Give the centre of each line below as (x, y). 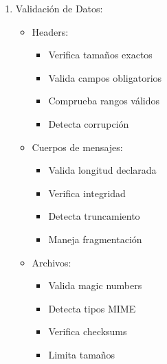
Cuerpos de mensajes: (77, 147)
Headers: (50, 31)
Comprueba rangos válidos (104, 101)
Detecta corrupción (89, 123)
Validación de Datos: (59, 8)
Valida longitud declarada (102, 170)
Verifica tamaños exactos (100, 55)
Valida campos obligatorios (105, 77)
